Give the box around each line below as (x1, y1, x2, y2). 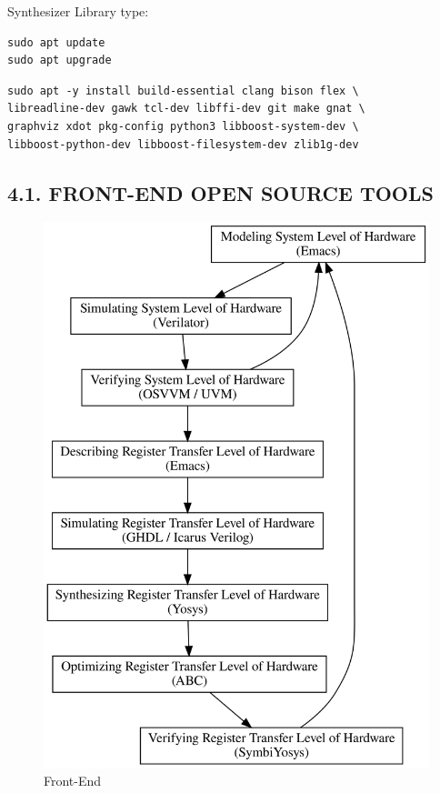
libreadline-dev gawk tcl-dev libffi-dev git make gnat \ (7, 102, 365, 115)
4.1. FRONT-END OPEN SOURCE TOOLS (7, 178, 434, 206)
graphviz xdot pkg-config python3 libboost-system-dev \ (7, 119, 359, 133)
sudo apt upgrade (7, 54, 112, 67)
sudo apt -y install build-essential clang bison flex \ (7, 84, 359, 97)
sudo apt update (7, 35, 105, 49)
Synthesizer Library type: (7, 2, 149, 20)
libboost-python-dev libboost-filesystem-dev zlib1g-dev (7, 137, 359, 151)
